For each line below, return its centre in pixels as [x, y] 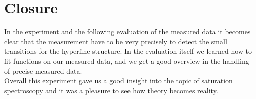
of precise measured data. [43, 71]
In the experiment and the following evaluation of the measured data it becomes [127, 32]
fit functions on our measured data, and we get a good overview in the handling [127, 61]
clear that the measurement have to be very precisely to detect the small [116, 41]
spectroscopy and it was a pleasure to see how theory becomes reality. [111, 90]
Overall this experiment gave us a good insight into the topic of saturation [118, 81]
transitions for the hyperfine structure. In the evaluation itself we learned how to [128, 51]
